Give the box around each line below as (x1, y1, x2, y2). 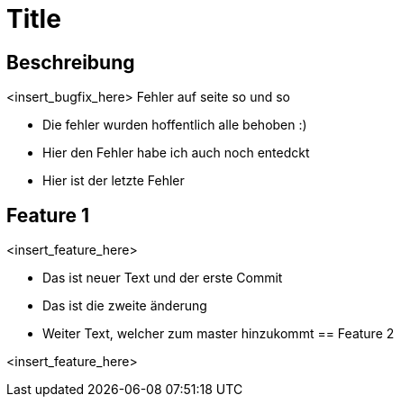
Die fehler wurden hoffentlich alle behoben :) (42, 117, 307, 133)
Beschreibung (6, 50, 135, 74)
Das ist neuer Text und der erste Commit (42, 270, 283, 286)
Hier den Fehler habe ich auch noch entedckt (42, 145, 310, 161)
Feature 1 (6, 203, 89, 227)
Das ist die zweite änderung (42, 298, 207, 314)
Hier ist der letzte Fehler (42, 173, 185, 189)
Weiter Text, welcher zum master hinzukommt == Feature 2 (42, 326, 395, 342)
